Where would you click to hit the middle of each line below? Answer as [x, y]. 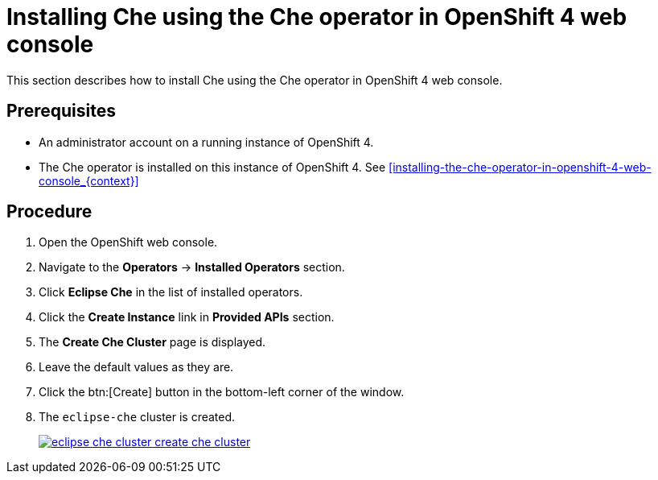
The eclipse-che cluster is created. [137, 417]
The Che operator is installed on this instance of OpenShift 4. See [212, 167]
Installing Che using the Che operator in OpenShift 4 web [317, 17]
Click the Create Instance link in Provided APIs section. [187, 317]
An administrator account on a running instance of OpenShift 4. [206, 142]
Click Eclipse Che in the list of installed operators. [171, 292]
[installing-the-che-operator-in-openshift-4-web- [520, 167]
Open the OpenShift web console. [128, 242]
